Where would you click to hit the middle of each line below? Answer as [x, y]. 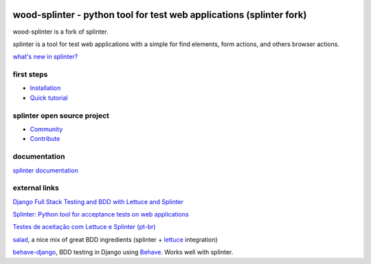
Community [46, 129]
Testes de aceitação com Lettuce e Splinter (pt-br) [84, 227]
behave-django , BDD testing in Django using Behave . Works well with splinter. [123, 252]
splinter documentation [45, 170]
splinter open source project [61, 115]
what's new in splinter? [45, 57]
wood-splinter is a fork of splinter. [61, 32]
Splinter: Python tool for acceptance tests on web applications [101, 214]
